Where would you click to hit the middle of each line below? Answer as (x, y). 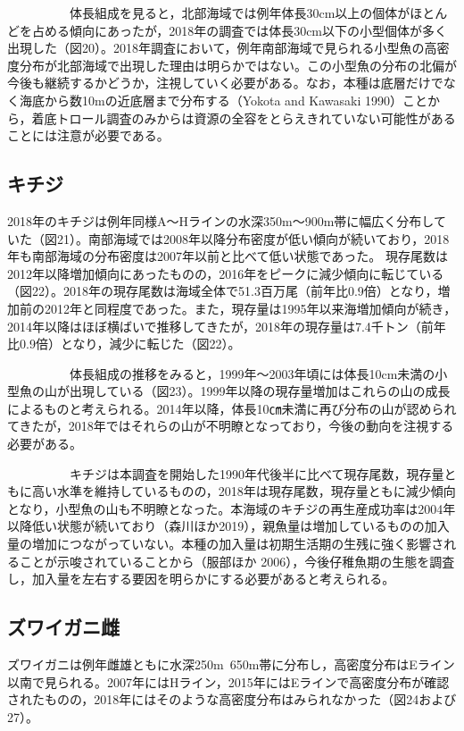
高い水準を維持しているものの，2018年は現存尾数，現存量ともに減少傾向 (244, 491)
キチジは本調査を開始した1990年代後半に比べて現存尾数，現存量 (257, 473)
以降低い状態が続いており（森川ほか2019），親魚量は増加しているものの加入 (228, 526)
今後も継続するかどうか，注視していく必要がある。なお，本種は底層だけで (225, 83)
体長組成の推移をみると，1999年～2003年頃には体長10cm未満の (252, 373)
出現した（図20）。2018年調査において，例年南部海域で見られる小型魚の (216, 48)
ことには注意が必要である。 (88, 135)
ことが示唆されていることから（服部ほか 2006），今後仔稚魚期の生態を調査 (237, 561)
